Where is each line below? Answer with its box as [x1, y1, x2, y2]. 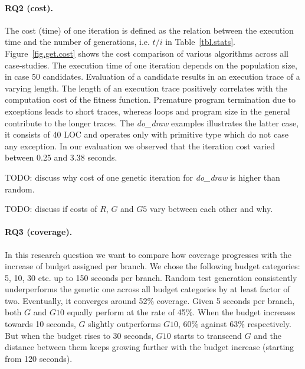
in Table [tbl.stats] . [165, 35, 235, 48]
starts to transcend [173, 329, 242, 341]
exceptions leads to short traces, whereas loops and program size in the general [5, 105, 290, 117]
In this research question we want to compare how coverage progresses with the [5, 248, 291, 260]
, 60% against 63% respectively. [178, 318, 291, 330]
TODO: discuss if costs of [5, 203, 97, 215]
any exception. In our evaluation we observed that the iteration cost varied [5, 139, 276, 152]
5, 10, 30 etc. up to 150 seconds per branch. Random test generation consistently [5, 271, 297, 283]
